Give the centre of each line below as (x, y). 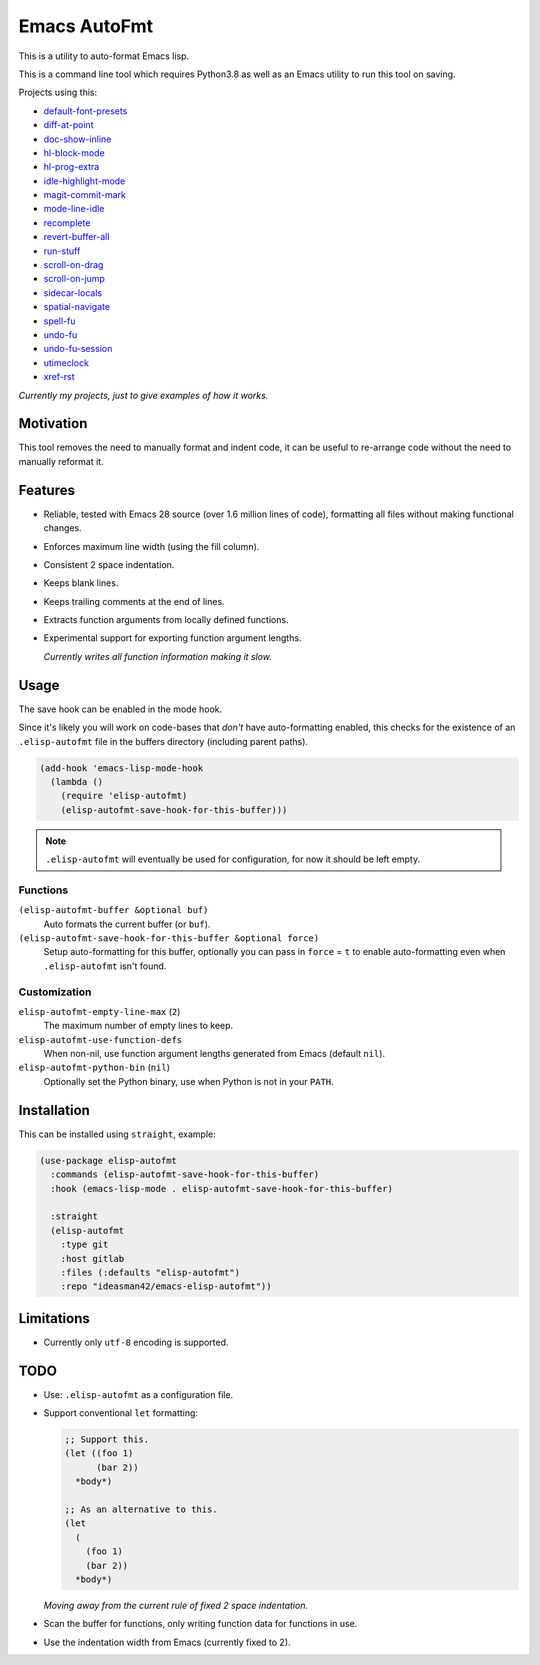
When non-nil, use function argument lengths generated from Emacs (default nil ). (214, 1054)
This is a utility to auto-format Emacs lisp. (104, 56)
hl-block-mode (74, 152)
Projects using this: (58, 92)
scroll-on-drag (73, 265)
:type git (84, 1244)
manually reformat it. (61, 461)
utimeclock (66, 362)
